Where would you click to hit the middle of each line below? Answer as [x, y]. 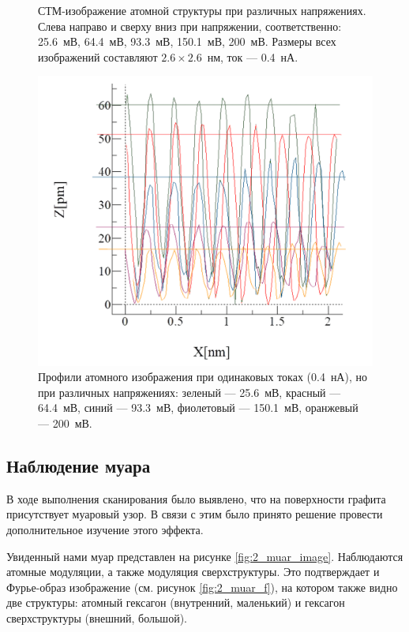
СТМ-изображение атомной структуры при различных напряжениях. [202, 10]
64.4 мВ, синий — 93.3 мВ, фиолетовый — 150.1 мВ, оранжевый [198, 408]
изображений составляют [98, 56]
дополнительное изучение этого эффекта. [105, 529]
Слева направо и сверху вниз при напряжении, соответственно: [190, 26]
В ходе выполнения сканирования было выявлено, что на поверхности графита [196, 498]
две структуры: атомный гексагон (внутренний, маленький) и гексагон [176, 602]
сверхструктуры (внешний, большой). [97, 617]
